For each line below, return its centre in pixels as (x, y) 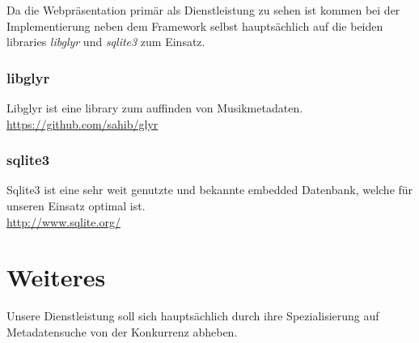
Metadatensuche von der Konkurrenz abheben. (122, 331)
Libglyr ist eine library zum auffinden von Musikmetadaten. (155, 108)
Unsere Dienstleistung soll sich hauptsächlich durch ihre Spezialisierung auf (193, 316)
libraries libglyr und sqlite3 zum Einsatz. (106, 42)
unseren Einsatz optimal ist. (76, 205)
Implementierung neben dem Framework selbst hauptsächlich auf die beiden (195, 25)
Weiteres (56, 277)
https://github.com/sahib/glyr (83, 123)
